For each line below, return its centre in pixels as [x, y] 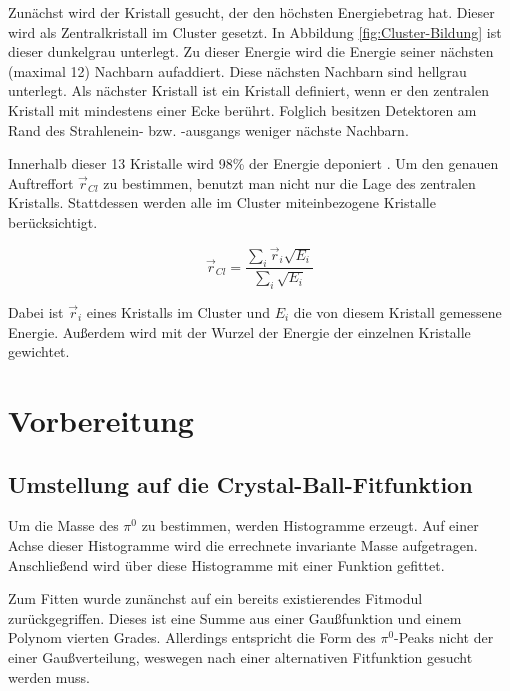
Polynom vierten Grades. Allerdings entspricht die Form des [192, 637]
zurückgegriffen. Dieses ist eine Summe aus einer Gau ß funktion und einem [235, 617]
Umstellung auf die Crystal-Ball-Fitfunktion [240, 483]
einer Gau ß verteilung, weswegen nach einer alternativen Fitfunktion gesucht [240, 656]
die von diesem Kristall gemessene [397, 312]
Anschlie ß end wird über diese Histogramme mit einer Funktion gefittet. [226, 564]
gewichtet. [39, 351]
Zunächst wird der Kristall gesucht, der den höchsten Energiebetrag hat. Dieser [251, 12]
